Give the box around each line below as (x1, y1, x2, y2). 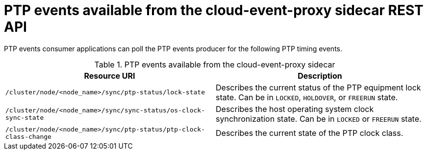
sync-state (5, 113, 44, 121)
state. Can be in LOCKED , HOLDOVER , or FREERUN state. (216, 92, 398, 102)
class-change (5, 132, 51, 140)
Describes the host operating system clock (216, 104, 374, 114)
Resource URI (84, 70, 135, 81)
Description (298, 70, 342, 81)
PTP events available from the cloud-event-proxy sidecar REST (4, 2, 424, 19)
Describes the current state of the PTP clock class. (216, 128, 403, 138)
